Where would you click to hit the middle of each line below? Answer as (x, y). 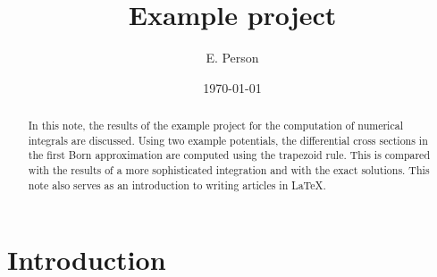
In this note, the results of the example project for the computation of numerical (215, 126)
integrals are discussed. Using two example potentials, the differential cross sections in (228, 140)
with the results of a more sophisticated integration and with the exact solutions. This (229, 170)
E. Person (232, 58)
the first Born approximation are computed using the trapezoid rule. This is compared (229, 155)
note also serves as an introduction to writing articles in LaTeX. (177, 185)
